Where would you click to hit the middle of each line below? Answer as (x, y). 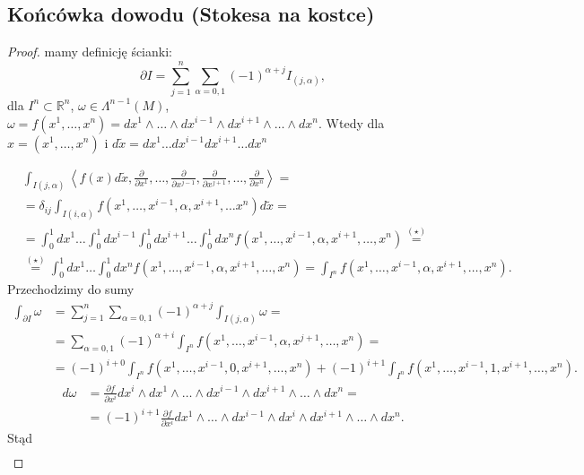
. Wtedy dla (352, 122)
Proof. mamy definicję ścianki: (90, 52)
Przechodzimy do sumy (71, 289)
